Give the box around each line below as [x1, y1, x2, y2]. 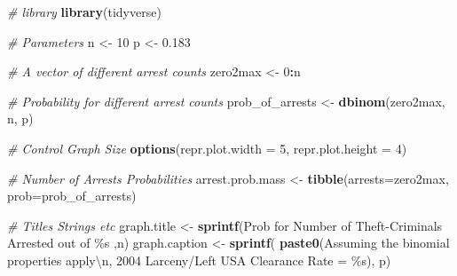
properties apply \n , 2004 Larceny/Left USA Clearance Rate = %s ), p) [7, 250, 391, 269]
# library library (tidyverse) [7, 3, 162, 20]
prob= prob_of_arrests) [7, 186, 137, 205]
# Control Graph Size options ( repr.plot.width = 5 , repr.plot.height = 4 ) [7, 138, 407, 157]
